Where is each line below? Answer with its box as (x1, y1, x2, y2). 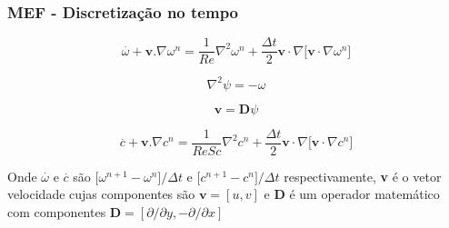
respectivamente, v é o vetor (284, 166, 442, 185)
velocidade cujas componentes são (7, 184, 195, 203)
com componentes (7, 203, 106, 222)
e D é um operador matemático (264, 184, 440, 203)
